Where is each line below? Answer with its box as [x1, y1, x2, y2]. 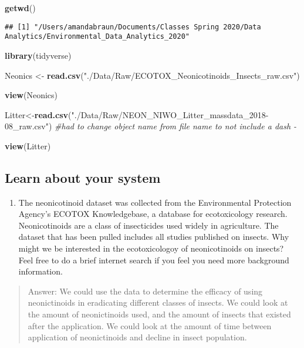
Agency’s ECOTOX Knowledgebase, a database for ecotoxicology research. [18, 208, 288, 220]
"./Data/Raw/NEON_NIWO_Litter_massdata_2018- [71, 108, 269, 121]
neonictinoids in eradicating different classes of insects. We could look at [28, 296, 288, 309]
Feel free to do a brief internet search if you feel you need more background [18, 253, 289, 266]
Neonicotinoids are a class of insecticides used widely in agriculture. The [18, 219, 279, 231]
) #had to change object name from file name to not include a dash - [48, 120, 297, 132]
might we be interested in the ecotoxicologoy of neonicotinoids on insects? [18, 242, 284, 255]
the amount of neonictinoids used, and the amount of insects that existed [28, 308, 291, 320]
